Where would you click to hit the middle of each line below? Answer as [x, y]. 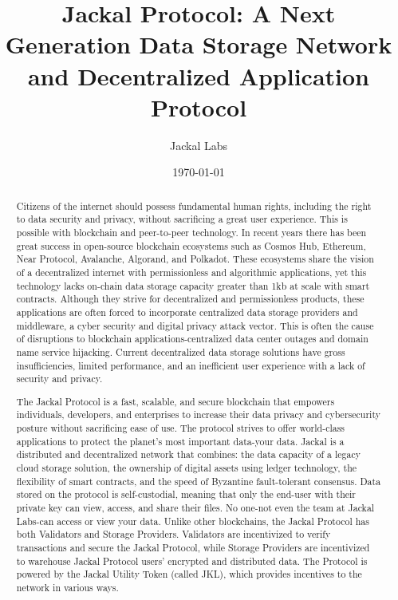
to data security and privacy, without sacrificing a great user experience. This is [182, 219]
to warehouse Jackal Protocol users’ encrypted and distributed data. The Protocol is [192, 561]
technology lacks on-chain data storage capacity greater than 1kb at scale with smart [193, 285]
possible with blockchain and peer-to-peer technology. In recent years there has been [191, 232]
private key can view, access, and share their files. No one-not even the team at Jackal [195, 507]
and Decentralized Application [199, 75]
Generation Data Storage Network [199, 44]
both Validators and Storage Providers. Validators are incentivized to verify [173, 534]
